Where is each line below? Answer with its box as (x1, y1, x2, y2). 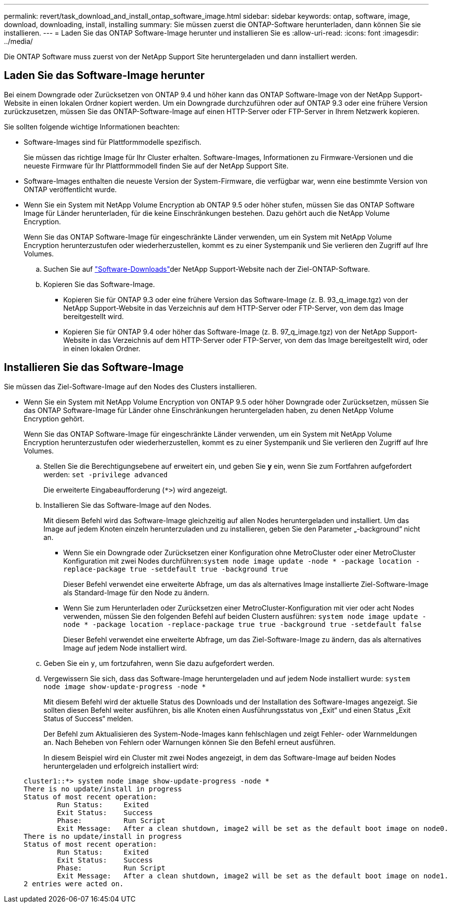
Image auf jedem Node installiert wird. (63, 643, 187, 652)
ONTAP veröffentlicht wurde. (24, 185, 117, 194)
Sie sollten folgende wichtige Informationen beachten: (4, 122, 180, 131)
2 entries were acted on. (24, 879, 124, 888)
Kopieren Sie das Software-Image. (43, 280, 155, 289)
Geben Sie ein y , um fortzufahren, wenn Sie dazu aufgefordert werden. (43, 659, 275, 667)
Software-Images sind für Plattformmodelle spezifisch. (24, 137, 202, 146)
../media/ (4, 37, 33, 45)
